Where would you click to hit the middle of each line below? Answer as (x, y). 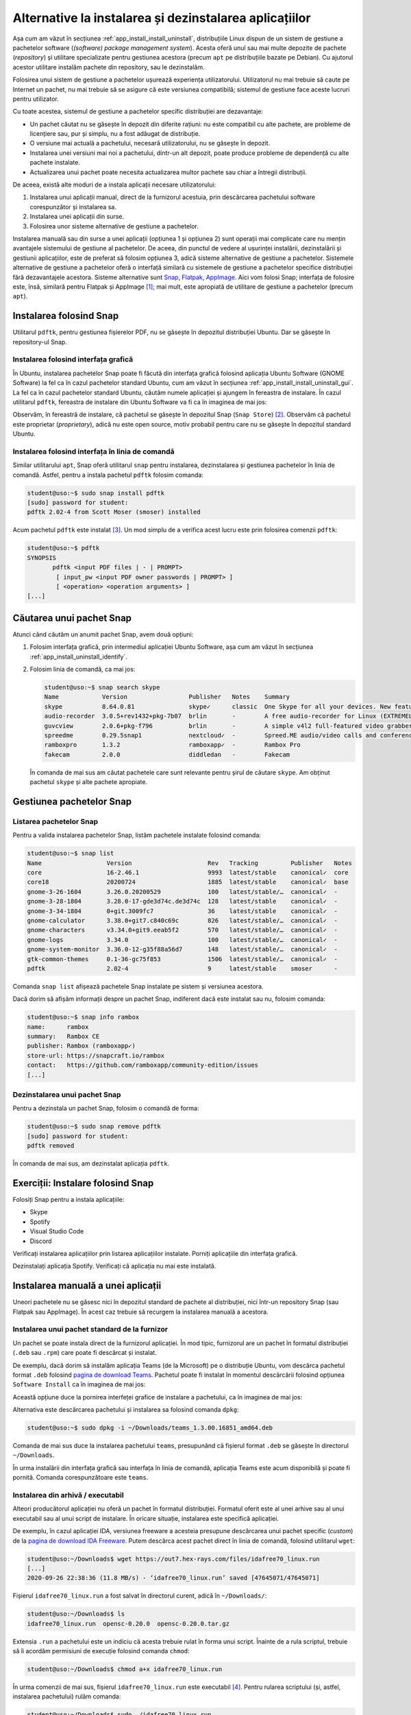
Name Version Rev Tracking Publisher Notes (190, 863)
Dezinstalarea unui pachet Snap (67, 1094)
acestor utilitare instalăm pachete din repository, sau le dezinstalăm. (109, 67)
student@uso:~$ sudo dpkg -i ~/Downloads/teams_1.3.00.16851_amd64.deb (150, 1428)
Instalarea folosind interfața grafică (73, 359)
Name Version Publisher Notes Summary (167, 697)
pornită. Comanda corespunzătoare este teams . (80, 1478)
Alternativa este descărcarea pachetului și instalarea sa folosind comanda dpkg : (126, 1410)
